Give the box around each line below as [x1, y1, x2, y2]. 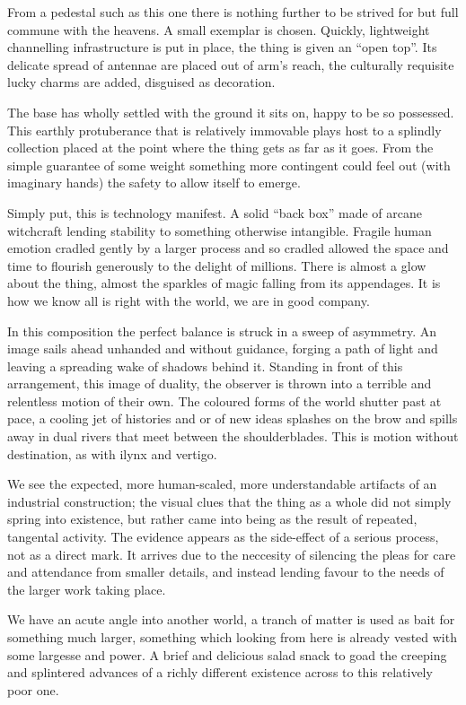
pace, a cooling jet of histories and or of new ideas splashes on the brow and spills [7, 409, 458, 428]
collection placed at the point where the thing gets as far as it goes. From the [7, 138, 434, 157]
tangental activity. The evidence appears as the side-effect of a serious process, [7, 527, 439, 546]
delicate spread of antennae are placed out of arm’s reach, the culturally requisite [7, 55, 454, 74]
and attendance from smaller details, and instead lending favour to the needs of [7, 562, 444, 581]
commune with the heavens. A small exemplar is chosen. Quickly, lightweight [7, 20, 430, 39]
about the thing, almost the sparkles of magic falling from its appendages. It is [7, 274, 441, 292]
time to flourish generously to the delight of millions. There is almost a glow [7, 256, 426, 274]
